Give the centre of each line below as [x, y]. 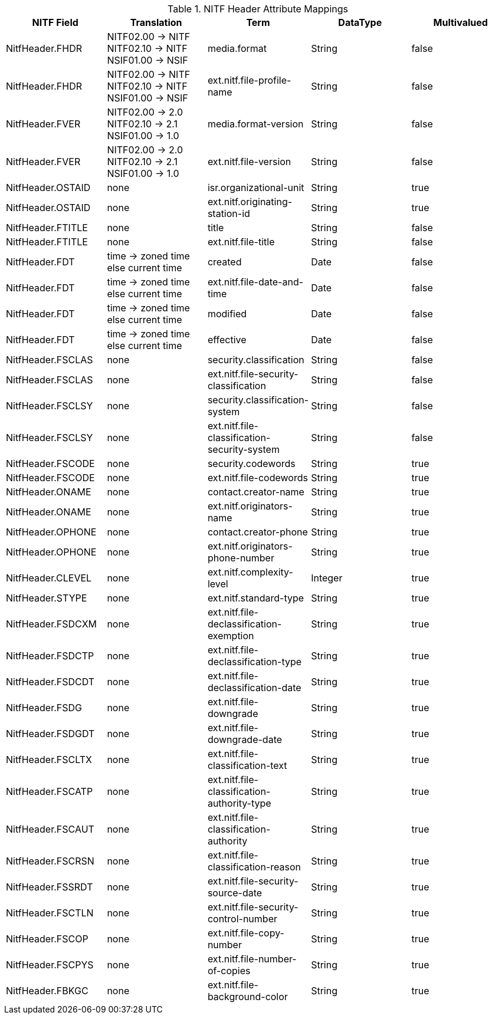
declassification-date [254, 688]
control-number [242, 919]
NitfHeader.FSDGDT [50, 734]
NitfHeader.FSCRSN [50, 861]
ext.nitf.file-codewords [258, 478]
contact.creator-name [256, 492]
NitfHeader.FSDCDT [50, 682]
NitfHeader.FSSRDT [50, 887]
